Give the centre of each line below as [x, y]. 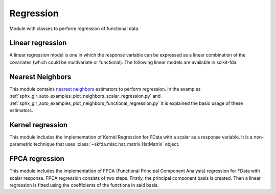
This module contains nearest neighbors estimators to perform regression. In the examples [105, 89]
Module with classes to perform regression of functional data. [75, 29]
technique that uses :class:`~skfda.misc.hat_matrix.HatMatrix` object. [107, 144]
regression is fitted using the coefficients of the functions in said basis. [84, 185]
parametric [21, 144]
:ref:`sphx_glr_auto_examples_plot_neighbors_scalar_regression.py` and [85, 96]
